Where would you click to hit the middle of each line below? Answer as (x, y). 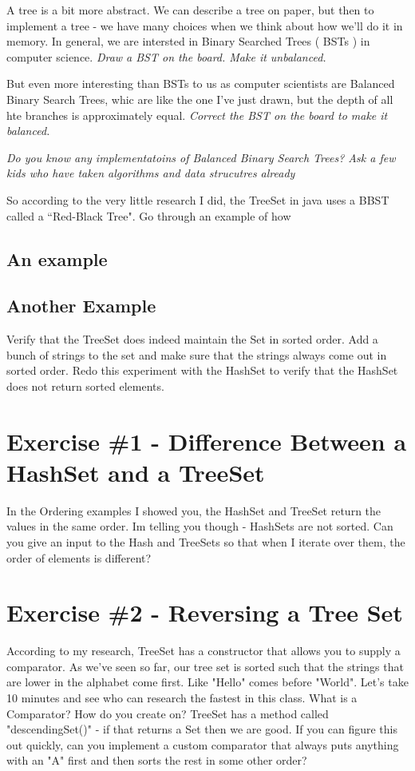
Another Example (81, 306)
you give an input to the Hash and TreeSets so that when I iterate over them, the (206, 541)
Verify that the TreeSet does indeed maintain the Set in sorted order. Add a (192, 339)
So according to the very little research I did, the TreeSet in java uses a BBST (198, 199)
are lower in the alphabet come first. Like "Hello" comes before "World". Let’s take (207, 682)
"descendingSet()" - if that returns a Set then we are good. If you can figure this (202, 729)
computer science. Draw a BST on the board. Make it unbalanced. (166, 56)
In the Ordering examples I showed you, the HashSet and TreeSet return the (194, 510)
